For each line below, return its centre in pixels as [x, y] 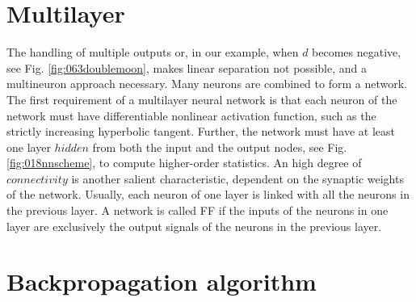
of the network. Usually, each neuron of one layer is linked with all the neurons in [208, 194]
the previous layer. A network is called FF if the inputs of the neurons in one [197, 210]
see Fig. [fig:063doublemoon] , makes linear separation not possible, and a [187, 67]
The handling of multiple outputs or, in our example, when [153, 52]
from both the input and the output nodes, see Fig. [220, 147]
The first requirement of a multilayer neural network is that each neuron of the [202, 99]
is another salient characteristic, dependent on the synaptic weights [237, 178]
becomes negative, [357, 52]
